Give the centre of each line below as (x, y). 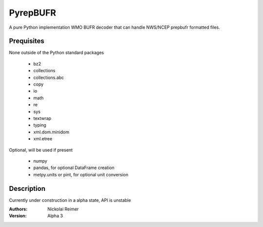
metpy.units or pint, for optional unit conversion (81, 174)
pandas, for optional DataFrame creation (74, 168)
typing (40, 125)
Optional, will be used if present (41, 150)
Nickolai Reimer (63, 209)
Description (27, 188)
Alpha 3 (55, 216)
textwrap (42, 118)
